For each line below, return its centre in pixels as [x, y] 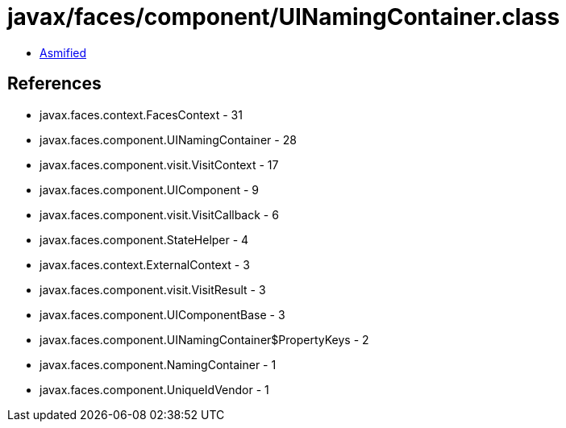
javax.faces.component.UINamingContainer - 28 [168, 139]
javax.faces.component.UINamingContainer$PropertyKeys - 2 [204, 339]
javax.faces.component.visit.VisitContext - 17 [159, 164]
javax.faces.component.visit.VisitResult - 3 [153, 289]
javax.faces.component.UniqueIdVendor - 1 [154, 389]
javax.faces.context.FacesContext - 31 [141, 114]
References [54, 84]
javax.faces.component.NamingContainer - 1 [158, 364]
